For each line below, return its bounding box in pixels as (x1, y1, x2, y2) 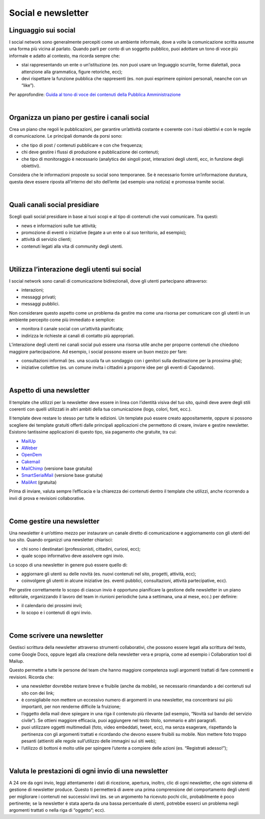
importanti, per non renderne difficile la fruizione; (21, 703, 121, 710)
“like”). (21, 83, 35, 88)
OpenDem (21, 452, 42, 458)
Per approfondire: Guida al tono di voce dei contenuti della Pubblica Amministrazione (9, 91, 181, 97)
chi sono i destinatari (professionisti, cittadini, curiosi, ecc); (21, 546, 141, 552)
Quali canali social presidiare (9, 201, 99, 209)
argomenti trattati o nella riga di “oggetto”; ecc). (9, 807, 106, 813)
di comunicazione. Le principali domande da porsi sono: (9, 133, 123, 139)
